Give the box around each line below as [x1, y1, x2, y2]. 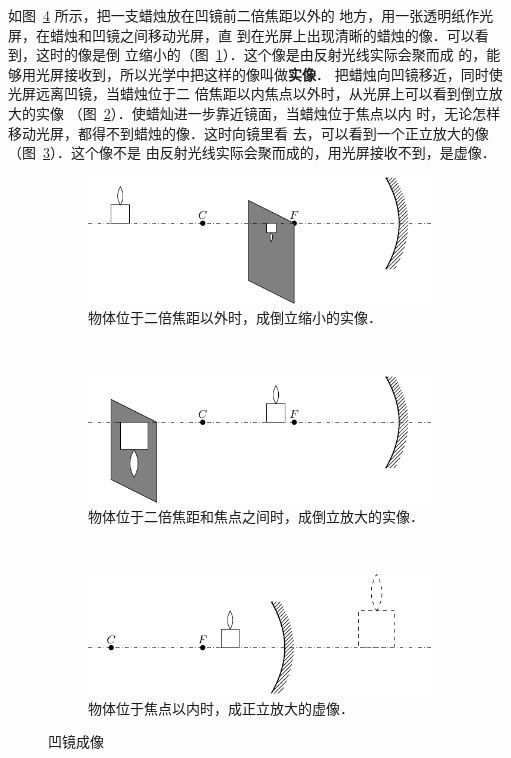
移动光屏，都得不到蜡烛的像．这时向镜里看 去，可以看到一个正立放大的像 [8, 122, 489, 143]
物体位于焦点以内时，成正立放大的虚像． [88, 697, 354, 718]
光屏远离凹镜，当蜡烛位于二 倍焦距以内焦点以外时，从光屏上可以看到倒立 [8, 83, 489, 104]
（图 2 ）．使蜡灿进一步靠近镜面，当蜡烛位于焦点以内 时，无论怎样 [68, 102, 501, 123]
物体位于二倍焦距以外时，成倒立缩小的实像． [88, 307, 382, 328]
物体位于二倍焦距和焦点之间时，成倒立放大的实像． [88, 506, 424, 527]
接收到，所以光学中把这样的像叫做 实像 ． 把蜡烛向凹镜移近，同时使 [63, 63, 503, 84]
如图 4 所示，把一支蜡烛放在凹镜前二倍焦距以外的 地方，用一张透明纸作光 [8, 5, 494, 25]
